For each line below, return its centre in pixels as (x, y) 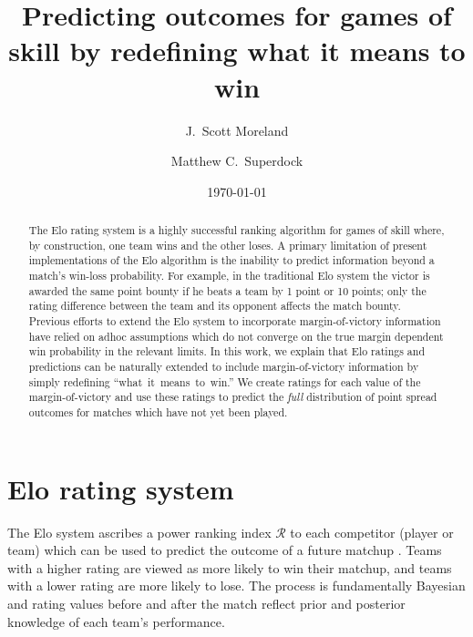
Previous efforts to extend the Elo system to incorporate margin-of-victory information (235, 321)
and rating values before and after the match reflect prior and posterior (206, 603)
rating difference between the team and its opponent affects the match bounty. (215, 306)
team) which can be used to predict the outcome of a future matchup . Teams (225, 550)
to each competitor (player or (372, 532)
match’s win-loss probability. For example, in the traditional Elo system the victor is (229, 276)
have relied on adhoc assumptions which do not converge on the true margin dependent (236, 336)
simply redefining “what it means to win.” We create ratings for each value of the (225, 381)
